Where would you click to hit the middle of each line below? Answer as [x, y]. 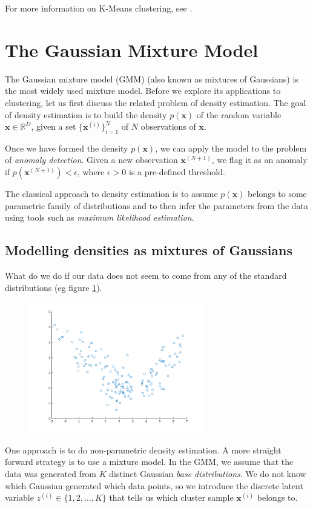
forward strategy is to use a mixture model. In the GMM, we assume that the [149, 462]
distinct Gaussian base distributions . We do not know [208, 474]
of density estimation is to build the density [86, 114]
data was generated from [51, 474]
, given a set [54, 126]
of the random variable [239, 114]
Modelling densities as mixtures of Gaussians [149, 250]
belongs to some [277, 194]
